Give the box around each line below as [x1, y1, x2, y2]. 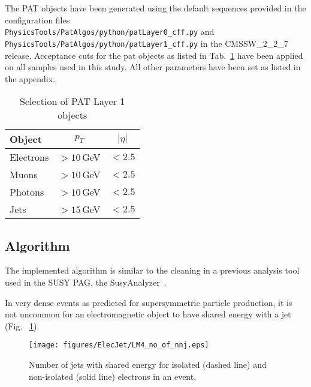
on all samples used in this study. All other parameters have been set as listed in [5, 61, 301, 73]
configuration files [5, 13, 70, 26]
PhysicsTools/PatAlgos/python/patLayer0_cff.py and [5, 25, 215, 38]
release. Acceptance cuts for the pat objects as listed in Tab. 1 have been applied [5, 49, 303, 61]
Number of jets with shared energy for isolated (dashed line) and [29, 358, 267, 371]
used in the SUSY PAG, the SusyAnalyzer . [5, 276, 167, 289]
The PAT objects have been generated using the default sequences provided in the [5, 2, 306, 14]
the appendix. [5, 72, 56, 85]
